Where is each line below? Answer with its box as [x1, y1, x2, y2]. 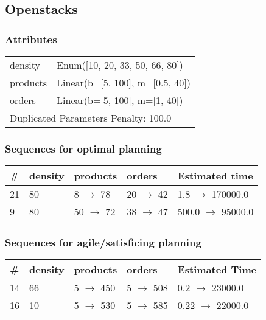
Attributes [5, 31, 57, 46]
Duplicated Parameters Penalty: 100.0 [10, 111, 172, 125]
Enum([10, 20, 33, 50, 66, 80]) [57, 58, 183, 72]
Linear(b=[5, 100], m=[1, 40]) [57, 93, 183, 107]
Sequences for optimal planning [5, 141, 162, 156]
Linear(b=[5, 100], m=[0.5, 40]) [57, 75, 191, 89]
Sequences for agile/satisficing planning [5, 235, 201, 250]
